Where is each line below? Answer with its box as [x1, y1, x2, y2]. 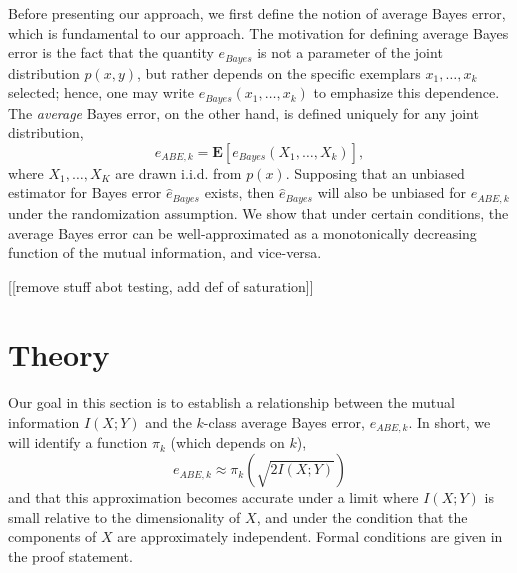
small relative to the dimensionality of [8, 506, 241, 527]
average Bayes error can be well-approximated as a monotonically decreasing [8, 222, 477, 243]
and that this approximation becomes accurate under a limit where [8, 487, 419, 508]
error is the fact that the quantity [8, 42, 214, 63]
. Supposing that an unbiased [285, 162, 465, 183]
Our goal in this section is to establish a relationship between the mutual [8, 392, 455, 413]
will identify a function [8, 432, 148, 453]
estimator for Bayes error [8, 182, 162, 203]
